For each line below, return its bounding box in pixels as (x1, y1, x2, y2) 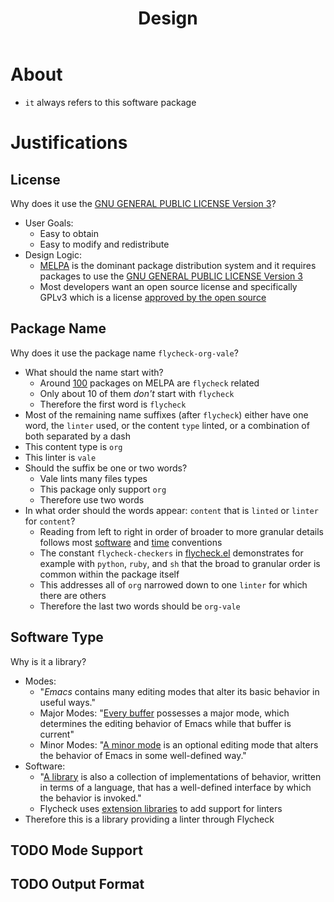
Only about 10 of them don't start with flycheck (39, 387, 235, 399)
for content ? (24, 515, 76, 527)
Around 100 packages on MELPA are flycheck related (39, 377, 260, 389)
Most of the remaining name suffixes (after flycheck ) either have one (24, 408, 309, 421)
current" (39, 728, 75, 740)
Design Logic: (24, 248, 82, 261)
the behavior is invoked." (39, 792, 142, 804)
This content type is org (24, 440, 123, 452)
